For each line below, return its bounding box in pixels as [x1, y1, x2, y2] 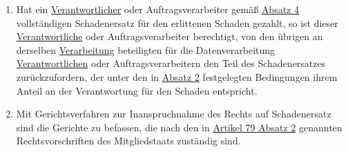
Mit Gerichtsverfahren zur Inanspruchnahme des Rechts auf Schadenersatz [16, 106, 331, 121]
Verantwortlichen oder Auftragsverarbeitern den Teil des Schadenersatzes [16, 56, 326, 70]
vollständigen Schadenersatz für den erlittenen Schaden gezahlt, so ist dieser [16, 15, 338, 30]
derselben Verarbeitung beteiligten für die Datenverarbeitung [16, 42, 275, 57]
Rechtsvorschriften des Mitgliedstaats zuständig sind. [16, 133, 241, 148]
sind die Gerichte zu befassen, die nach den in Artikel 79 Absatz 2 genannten [16, 120, 342, 134]
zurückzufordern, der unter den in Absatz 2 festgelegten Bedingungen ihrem [16, 69, 338, 84]
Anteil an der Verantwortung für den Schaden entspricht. [16, 83, 258, 97]
